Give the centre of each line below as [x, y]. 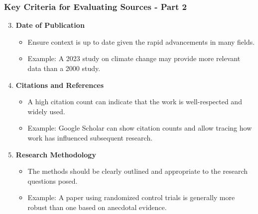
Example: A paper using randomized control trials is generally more [131, 197]
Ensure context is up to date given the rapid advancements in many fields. [141, 41]
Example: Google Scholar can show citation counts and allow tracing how [140, 128]
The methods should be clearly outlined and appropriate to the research [138, 171]
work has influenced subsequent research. [90, 137]
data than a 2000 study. [64, 68]
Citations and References [60, 85]
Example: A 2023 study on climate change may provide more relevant [134, 58]
